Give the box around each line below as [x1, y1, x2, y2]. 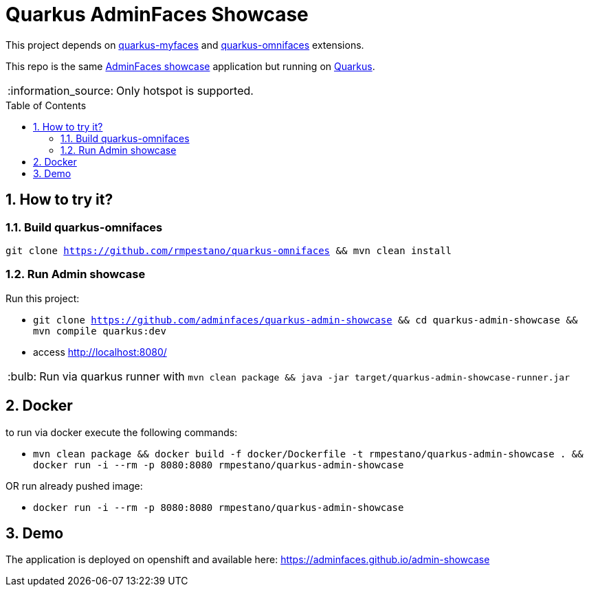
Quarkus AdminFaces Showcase [5, 3, 309, 26]
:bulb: [8, 369, 37, 383]
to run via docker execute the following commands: [5, 426, 238, 438]
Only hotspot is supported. [116, 83, 254, 98]
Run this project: [5, 292, 80, 304]
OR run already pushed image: [5, 479, 143, 492]
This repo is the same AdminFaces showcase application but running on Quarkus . [5, 60, 375, 72]
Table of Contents [5, 99, 87, 111]
